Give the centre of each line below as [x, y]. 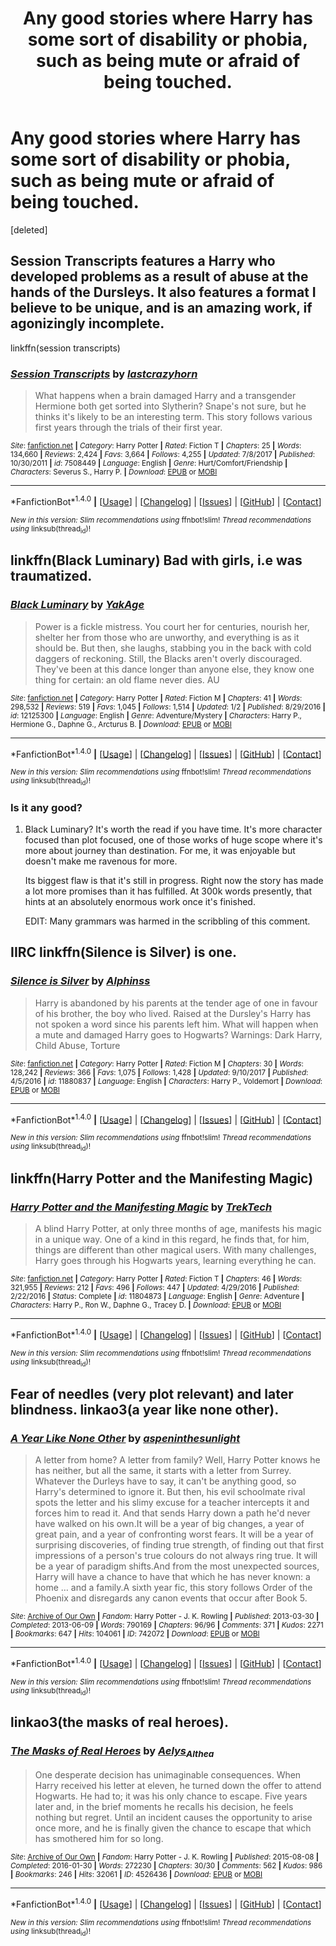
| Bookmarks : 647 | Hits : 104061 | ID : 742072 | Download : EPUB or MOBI [135, 1634]
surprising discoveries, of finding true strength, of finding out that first [179, 1545]
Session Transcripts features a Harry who [143, 261]
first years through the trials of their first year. [128, 428]
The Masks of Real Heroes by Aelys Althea [112, 1752]
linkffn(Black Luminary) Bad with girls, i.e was [156, 560]
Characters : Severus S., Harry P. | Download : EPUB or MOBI [114, 472]
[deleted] [29, 229]
